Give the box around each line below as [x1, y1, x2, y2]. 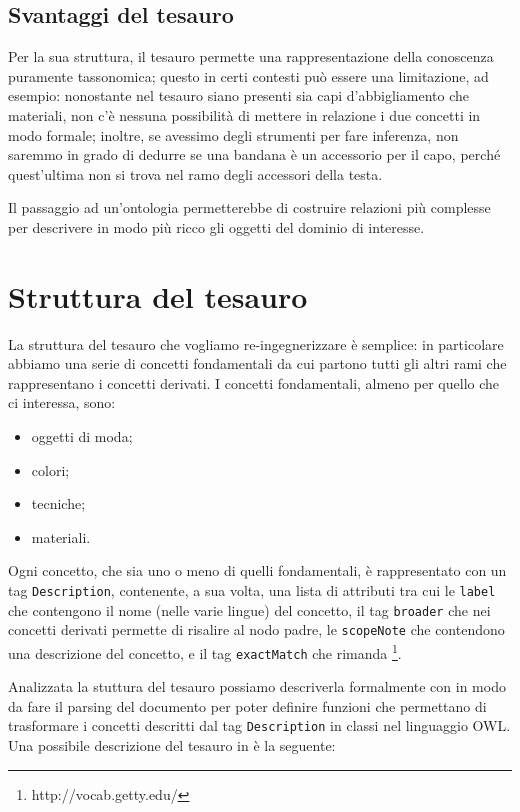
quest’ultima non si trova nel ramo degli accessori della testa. [8, 163, 383, 184]
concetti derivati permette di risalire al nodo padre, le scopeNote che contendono [8, 619, 505, 640]
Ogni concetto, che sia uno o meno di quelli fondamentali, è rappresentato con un [8, 560, 507, 581]
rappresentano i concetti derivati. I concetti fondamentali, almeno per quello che [8, 372, 500, 393]
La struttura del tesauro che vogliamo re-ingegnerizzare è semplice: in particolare [8, 333, 504, 354]
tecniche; [31, 493, 86, 514]
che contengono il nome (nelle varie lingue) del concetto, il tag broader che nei [8, 599, 491, 620]
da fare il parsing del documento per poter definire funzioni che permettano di [8, 695, 487, 716]
